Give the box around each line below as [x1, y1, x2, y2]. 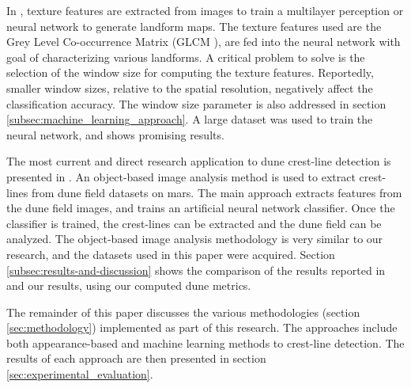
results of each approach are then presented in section [6, 350, 266, 367]
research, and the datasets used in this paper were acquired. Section [6, 245, 335, 262]
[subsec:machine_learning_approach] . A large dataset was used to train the [6, 111, 373, 127]
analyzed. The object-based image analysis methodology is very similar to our [6, 230, 383, 247]
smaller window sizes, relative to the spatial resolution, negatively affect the [6, 79, 373, 96]
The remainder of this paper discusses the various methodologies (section [6, 303, 360, 320]
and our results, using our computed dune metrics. [6, 277, 251, 294]
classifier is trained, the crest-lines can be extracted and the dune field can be [6, 215, 382, 231]
